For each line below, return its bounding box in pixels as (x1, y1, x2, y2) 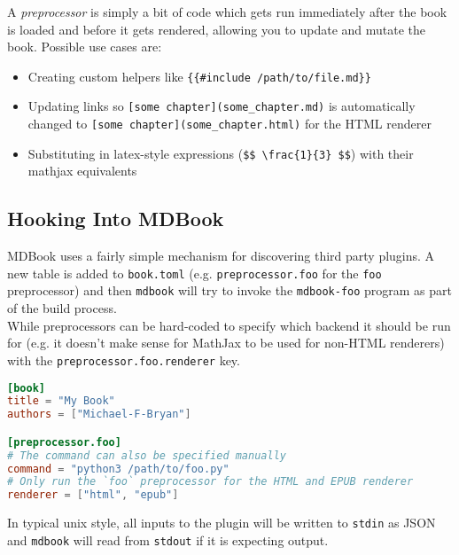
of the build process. (7, 299, 117, 317)
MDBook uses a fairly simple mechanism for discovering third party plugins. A (7, 246, 435, 265)
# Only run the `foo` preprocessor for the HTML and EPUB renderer (7, 475, 414, 489)
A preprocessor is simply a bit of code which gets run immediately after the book (7, 3, 447, 20)
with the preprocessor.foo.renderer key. (7, 350, 240, 369)
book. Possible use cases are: (7, 37, 162, 56)
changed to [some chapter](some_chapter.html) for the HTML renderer (27, 114, 432, 133)
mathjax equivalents (27, 161, 137, 180)
